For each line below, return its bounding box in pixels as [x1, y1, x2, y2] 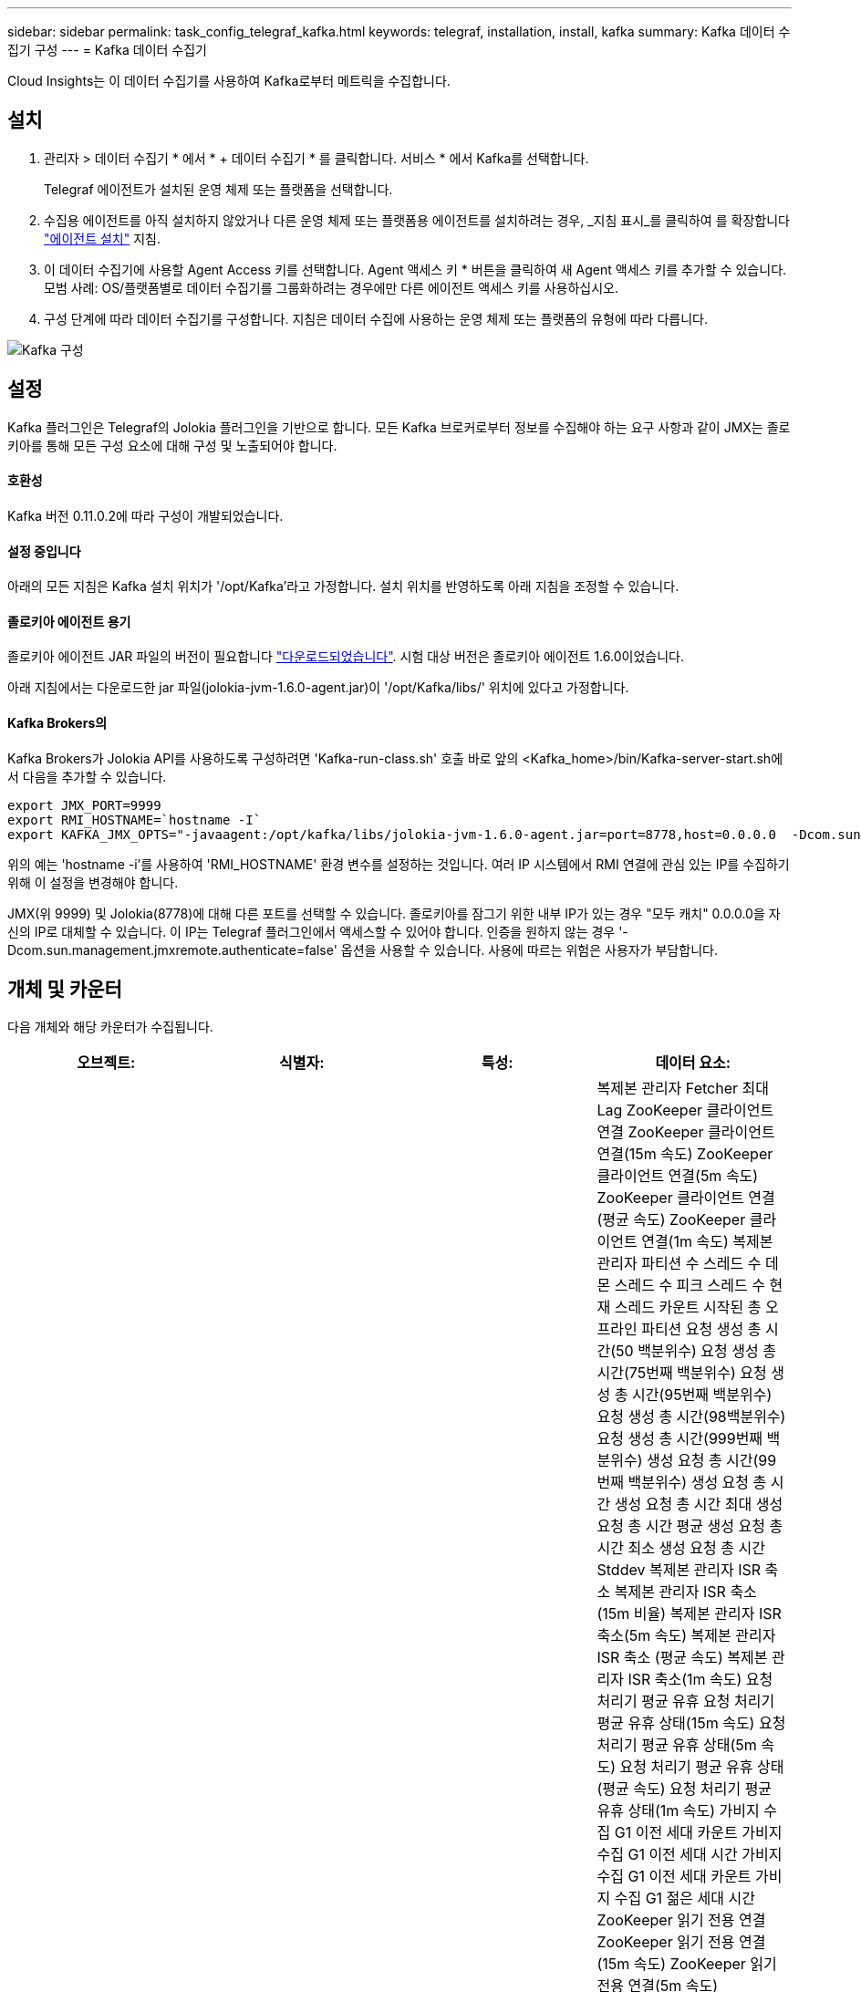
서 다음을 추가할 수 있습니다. [7, 768, 167, 784]
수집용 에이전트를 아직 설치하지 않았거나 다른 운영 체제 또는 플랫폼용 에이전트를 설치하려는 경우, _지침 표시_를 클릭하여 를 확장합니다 [44, 212, 790, 228]
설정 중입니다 [7, 543, 81, 559]
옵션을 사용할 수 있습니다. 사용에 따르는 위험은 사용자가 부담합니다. [340, 941, 718, 958]
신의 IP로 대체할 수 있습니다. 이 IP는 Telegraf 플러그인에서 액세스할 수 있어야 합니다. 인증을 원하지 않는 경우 [7, 923, 616, 939]
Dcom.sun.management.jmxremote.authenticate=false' [7, 941, 337, 958]
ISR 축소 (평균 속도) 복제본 [596, 1648, 768, 1667]
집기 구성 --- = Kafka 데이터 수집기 [7, 42, 207, 57]
